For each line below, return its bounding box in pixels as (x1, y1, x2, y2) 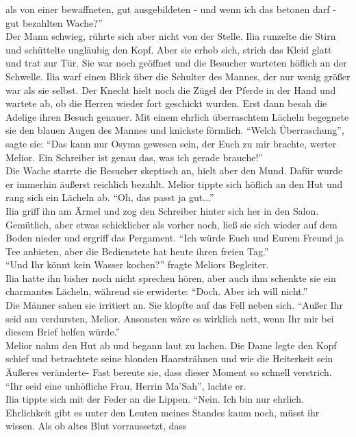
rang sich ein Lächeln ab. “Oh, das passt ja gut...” (5, 190, 214, 204)
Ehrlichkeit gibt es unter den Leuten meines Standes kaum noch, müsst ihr (5, 405, 320, 419)
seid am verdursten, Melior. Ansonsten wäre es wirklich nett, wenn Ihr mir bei (5, 311, 334, 325)
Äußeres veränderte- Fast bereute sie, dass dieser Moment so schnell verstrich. (5, 365, 332, 379)
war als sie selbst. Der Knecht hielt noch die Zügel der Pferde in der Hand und (5, 82, 336, 97)
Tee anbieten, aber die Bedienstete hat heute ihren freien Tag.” (5, 244, 269, 258)
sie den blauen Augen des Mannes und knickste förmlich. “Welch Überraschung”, (5, 123, 344, 137)
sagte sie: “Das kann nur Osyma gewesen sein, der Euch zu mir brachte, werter (5, 136, 337, 150)
